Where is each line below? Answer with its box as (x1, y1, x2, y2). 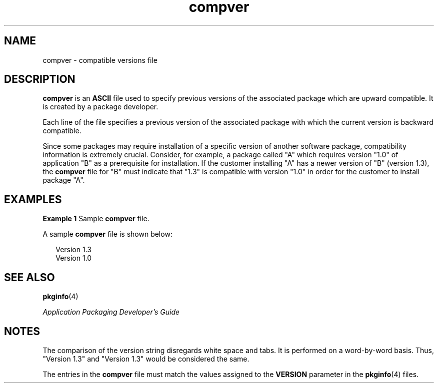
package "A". (42, 176, 85, 185)
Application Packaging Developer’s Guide (42, 308, 180, 317)
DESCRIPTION (4, 73, 75, 86)
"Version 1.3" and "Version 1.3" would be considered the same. (42, 354, 249, 363)
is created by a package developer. (42, 102, 158, 111)
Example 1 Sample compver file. (42, 214, 149, 223)
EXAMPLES (4, 193, 62, 206)
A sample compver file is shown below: (42, 230, 172, 239)
